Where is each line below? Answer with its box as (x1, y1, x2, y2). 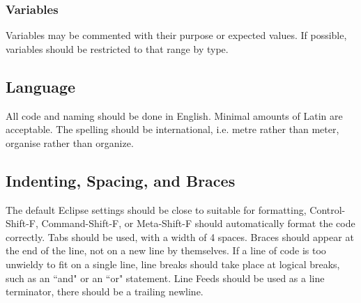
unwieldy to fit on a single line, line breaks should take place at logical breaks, (6, 256, 340, 271)
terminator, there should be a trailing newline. (6, 284, 203, 299)
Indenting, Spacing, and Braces (6, 169, 236, 191)
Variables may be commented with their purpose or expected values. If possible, (6, 28, 347, 42)
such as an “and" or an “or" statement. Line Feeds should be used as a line (6, 270, 325, 285)
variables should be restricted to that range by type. (6, 41, 229, 56)
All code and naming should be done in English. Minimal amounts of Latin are (6, 108, 343, 123)
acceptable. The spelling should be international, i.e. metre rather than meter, (6, 122, 339, 137)
